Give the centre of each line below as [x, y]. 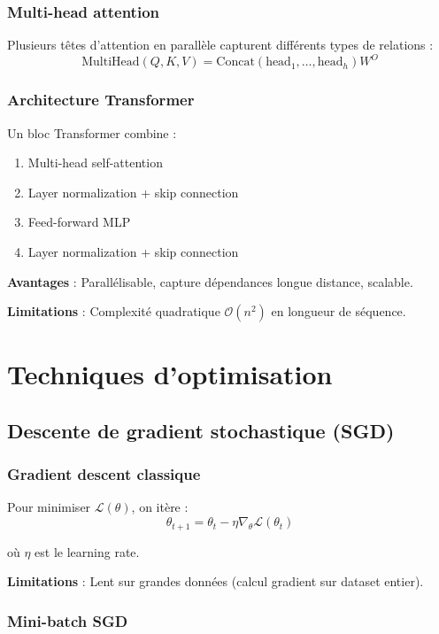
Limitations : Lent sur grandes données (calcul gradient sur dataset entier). [216, 581]
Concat [235, 62]
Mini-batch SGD [68, 620]
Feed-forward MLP [79, 222]
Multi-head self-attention [95, 162]
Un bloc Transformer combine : [92, 132]
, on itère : [160, 507]
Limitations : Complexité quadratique [114, 311]
